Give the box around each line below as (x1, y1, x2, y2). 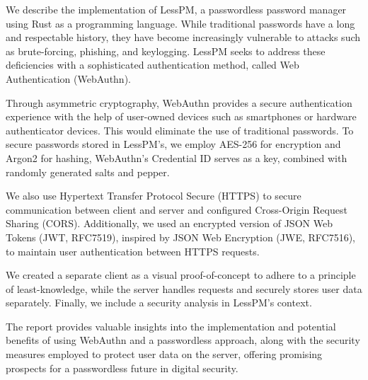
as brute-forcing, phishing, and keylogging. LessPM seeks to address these (6, 43, 326, 58)
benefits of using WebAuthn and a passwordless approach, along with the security (6, 333, 360, 347)
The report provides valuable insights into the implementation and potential (6, 318, 336, 333)
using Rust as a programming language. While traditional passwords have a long (6, 16, 355, 30)
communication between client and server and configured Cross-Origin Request (6, 202, 347, 217)
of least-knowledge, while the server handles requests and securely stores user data (6, 281, 362, 296)
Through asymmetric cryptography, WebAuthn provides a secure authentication (6, 95, 352, 110)
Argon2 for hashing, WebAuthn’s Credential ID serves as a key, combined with (6, 150, 347, 165)
